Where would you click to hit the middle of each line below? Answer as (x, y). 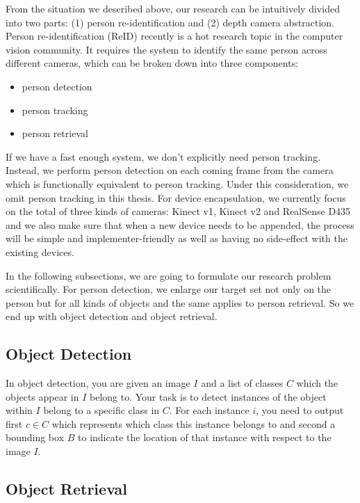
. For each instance (209, 410)
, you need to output (300, 410)
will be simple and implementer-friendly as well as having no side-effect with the (177, 238)
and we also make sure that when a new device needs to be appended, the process (180, 224)
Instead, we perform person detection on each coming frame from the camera (170, 170)
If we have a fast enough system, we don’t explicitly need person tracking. (163, 156)
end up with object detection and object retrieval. (112, 316)
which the (317, 383)
